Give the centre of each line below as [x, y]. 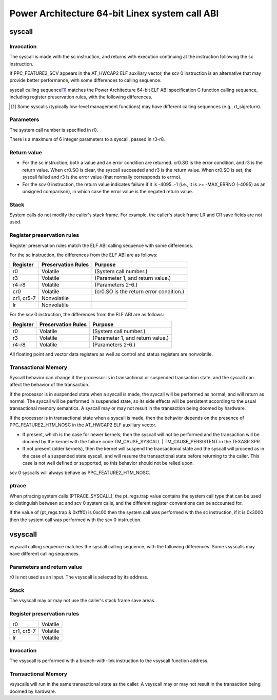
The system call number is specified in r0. [54, 130]
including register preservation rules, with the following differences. [81, 97]
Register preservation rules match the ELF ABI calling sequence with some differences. [101, 245]
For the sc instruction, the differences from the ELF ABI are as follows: [83, 255]
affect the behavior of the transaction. [50, 385]
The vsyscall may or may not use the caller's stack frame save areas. [83, 601]
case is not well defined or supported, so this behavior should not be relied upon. [108, 463]
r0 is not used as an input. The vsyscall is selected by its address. [79, 577]
